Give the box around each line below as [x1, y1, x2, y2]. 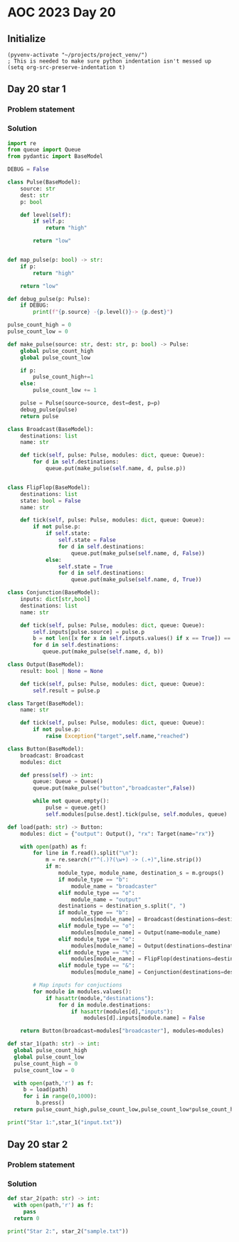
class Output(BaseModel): [7, 661, 84, 669]
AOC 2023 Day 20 [7, 4, 116, 21]
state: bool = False [20, 497, 81, 504]
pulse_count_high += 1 [33, 373, 94, 381]
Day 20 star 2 [7, 1139, 68, 1151]
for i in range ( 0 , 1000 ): [23, 1093, 97, 1100]
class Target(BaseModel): [7, 700, 84, 707]
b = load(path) [23, 1086, 69, 1093]
